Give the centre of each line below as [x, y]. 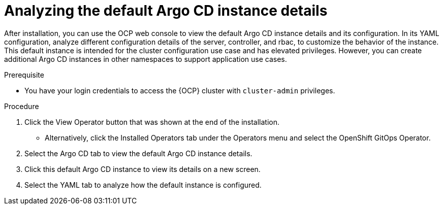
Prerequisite [24, 75]
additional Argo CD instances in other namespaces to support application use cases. [146, 59]
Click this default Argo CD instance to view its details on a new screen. [143, 169]
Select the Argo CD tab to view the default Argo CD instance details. [138, 153]
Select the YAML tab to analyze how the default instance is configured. [143, 185]
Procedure [22, 106]
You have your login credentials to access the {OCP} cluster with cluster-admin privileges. [180, 90]
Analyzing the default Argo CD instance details [166, 11]
